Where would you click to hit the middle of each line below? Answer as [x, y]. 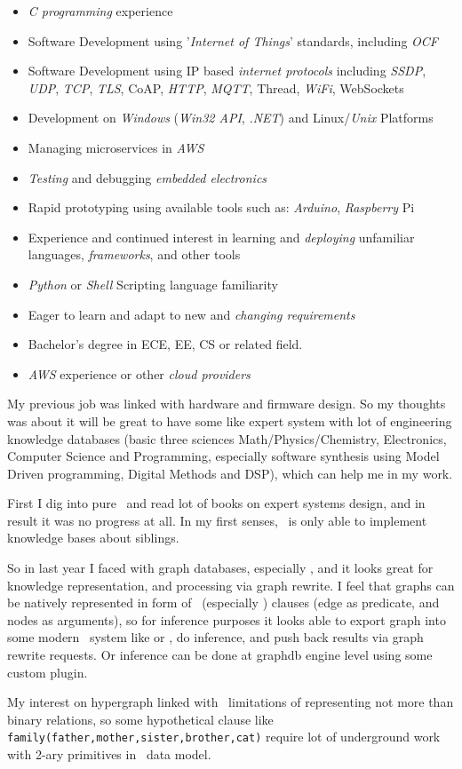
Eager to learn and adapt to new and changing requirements [191, 314]
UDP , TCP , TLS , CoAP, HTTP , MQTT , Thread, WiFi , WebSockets [216, 87]
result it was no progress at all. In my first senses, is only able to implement [217, 520]
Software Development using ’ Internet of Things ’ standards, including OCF [233, 40]
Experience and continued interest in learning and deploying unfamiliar [221, 237]
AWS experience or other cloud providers [139, 373]
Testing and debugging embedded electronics [147, 177]
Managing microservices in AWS [116, 147]
